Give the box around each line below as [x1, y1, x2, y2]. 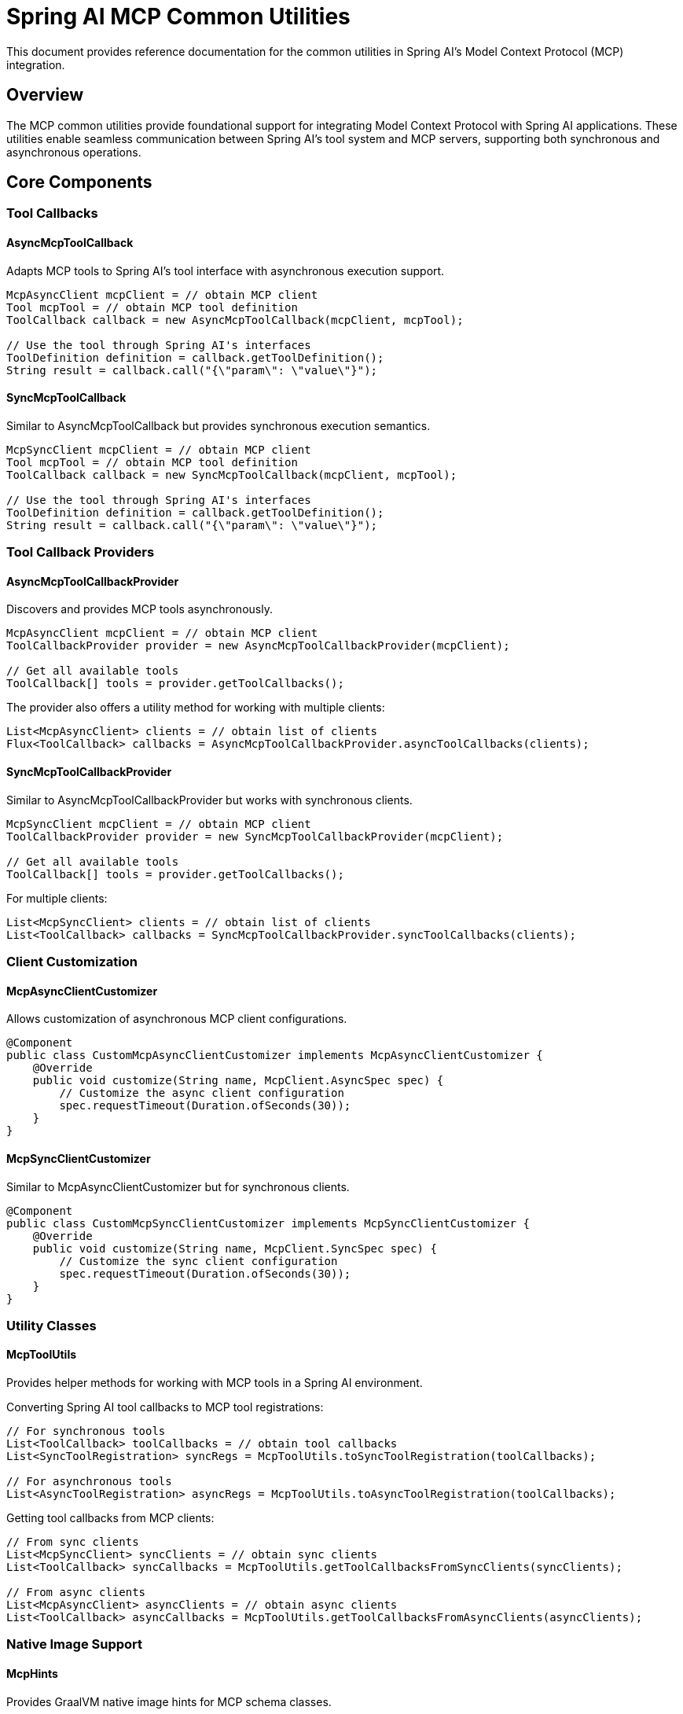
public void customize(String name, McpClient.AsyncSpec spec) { [32, 1074, 444, 1087]
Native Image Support [6, 1636, 143, 1653]
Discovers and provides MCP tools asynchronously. [6, 602, 273, 616]
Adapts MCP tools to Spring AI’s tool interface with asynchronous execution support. [6, 263, 445, 278]
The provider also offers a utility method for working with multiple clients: [6, 701, 385, 715]
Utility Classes [6, 1317, 97, 1333]
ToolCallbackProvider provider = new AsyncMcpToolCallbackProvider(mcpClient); [6, 639, 510, 653]
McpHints [6, 1667, 58, 1681]
